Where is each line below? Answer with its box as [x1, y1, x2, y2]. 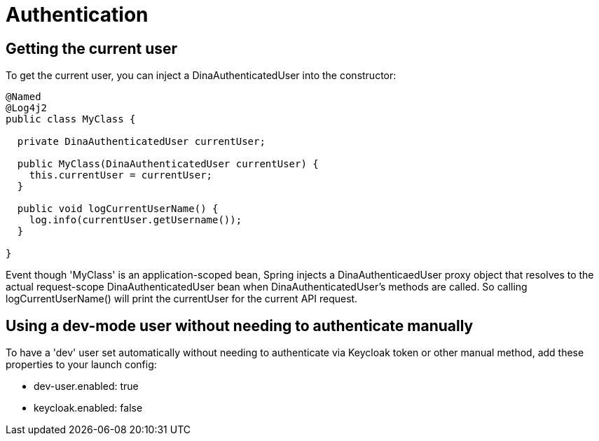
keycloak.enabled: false [34, 402, 143, 414]
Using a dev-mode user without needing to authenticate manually [6, 316, 474, 335]
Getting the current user [6, 39, 178, 57]
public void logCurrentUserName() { [17, 203, 219, 215]
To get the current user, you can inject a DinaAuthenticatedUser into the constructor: [6, 69, 397, 82]
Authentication [6, 3, 149, 27]
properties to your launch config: [6, 358, 157, 371]
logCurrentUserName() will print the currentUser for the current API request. [6, 293, 358, 305]
